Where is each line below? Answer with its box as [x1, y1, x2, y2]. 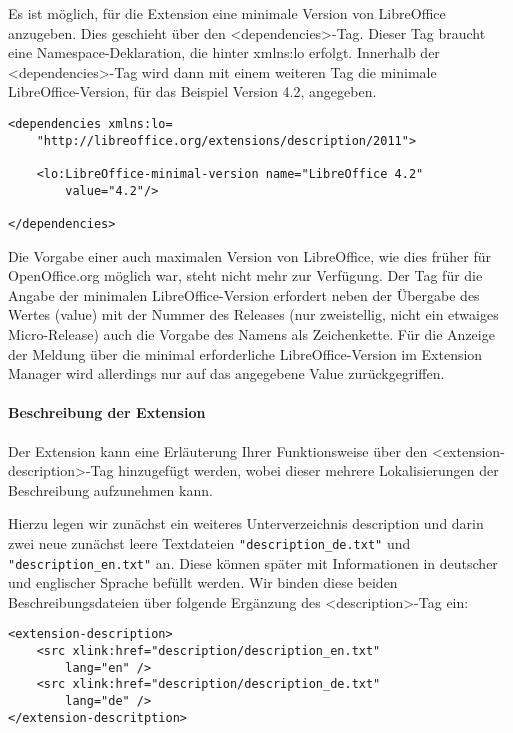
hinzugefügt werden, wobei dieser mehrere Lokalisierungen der [118, 460, 499, 481]
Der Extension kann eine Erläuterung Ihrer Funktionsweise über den [8, 440, 428, 461]
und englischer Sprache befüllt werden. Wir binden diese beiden [8, 572, 398, 593]
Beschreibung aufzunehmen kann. [8, 479, 213, 500]
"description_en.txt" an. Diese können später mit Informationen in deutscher [8, 552, 498, 573]
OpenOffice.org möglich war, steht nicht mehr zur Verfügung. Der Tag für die [8, 265, 483, 286]
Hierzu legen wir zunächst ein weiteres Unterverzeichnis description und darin [8, 513, 484, 534]
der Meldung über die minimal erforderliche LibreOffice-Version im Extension [8, 343, 483, 364]
